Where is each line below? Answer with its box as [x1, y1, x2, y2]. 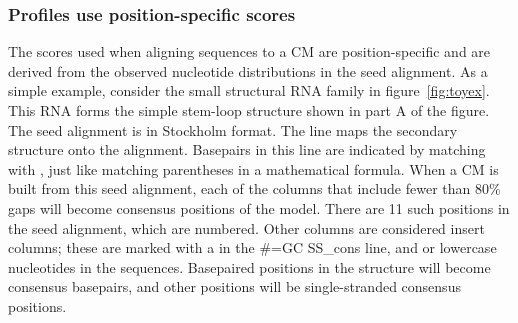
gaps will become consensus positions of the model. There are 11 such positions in [8, 197, 510, 218]
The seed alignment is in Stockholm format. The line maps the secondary [8, 119, 458, 140]
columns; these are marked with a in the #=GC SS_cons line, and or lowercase [8, 237, 497, 258]
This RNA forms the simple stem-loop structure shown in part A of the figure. [8, 100, 490, 120]
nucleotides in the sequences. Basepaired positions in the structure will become [8, 256, 491, 277]
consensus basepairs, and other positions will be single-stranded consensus [8, 276, 461, 297]
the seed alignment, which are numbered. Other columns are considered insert [8, 217, 485, 238]
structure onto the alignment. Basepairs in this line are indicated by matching [8, 139, 486, 160]
